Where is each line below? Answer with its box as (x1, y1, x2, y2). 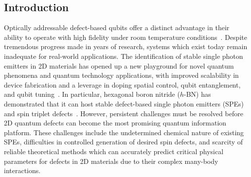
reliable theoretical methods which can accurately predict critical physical (4, 146, 224, 156)
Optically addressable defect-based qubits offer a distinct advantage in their (4, 22, 230, 33)
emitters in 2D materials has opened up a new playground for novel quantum (4, 60, 234, 71)
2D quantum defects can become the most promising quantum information (4, 118, 227, 128)
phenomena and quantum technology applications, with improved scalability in (4, 70, 239, 80)
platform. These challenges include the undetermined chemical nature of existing (4, 127, 244, 137)
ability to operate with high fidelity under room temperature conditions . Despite (4, 32, 247, 42)
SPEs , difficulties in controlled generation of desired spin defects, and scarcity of (4, 137, 243, 147)
